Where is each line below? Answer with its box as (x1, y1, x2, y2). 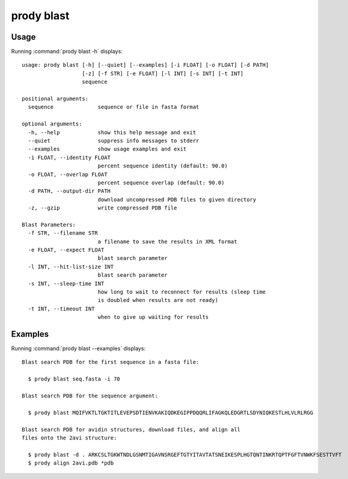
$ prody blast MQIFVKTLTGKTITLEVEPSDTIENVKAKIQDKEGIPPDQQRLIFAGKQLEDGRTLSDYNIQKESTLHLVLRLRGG (28, 409, 314, 416)
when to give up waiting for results (97, 314, 209, 321)
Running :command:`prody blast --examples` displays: (11, 345, 146, 352)
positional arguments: (22, 95, 89, 102)
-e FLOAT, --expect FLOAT (28, 247, 105, 253)
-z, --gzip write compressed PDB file (28, 205, 177, 211)
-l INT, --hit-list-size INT (28, 263, 114, 270)
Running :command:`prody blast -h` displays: (11, 48, 123, 55)
